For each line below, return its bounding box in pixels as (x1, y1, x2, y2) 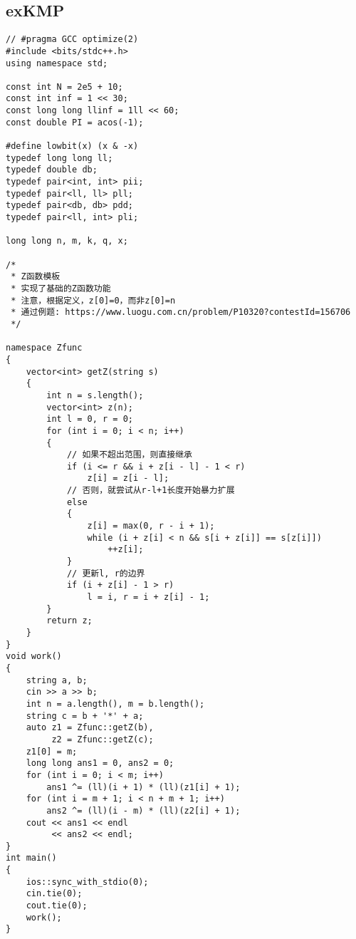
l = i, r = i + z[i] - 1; (87, 592, 210, 603)
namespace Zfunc (6, 343, 83, 353)
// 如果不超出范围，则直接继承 (66, 450, 192, 460)
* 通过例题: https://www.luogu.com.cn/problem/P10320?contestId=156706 (11, 307, 351, 318)
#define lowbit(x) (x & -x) (6, 141, 139, 152)
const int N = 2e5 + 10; (6, 81, 123, 92)
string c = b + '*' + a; (26, 710, 144, 721)
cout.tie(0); (26, 901, 88, 911)
